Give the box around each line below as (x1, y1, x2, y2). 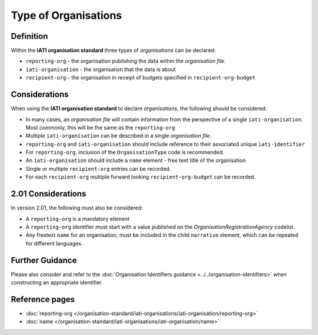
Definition (11, 31, 48, 41)
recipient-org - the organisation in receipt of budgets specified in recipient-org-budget (25, 74, 256, 81)
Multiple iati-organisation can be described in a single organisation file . (25, 132, 212, 140)
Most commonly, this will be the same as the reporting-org (25, 124, 175, 131)
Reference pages (11, 294, 75, 304)
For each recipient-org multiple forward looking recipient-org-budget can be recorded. (25, 174, 256, 181)
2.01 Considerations (11, 189, 87, 199)
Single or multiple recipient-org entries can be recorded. (25, 165, 171, 172)
